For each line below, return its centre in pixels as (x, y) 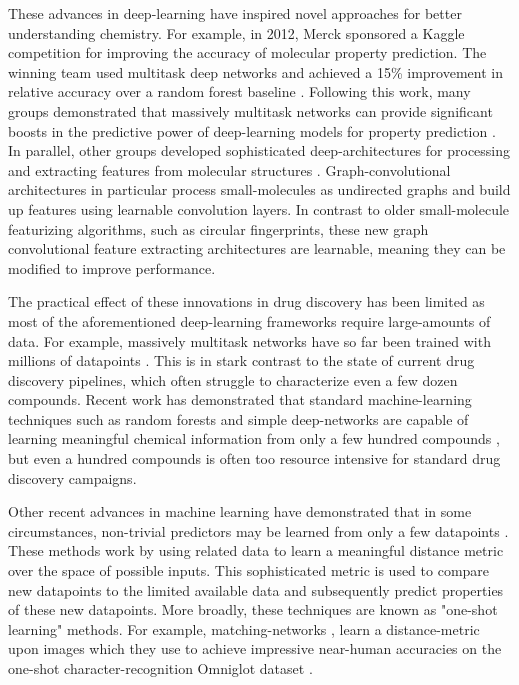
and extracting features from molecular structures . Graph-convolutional (229, 169)
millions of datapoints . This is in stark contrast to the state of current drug (241, 360)
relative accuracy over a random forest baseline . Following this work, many (239, 91)
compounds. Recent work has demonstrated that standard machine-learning (240, 399)
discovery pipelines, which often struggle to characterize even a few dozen (233, 379)
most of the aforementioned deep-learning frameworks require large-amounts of (249, 320)
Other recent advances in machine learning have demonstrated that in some (240, 511)
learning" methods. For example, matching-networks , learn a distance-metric (244, 628)
